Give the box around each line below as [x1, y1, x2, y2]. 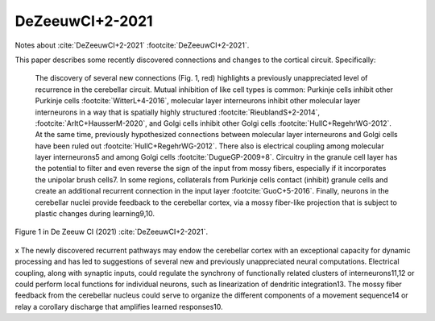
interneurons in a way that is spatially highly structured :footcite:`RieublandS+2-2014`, [35, 107, 321, 117]
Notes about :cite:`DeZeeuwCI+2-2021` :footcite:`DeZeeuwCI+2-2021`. [14, 40, 250, 50]
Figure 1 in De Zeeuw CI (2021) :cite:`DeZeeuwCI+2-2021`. [14, 227, 209, 237]
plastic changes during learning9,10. [35, 209, 155, 219]
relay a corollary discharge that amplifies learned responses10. [14, 302, 223, 311]
